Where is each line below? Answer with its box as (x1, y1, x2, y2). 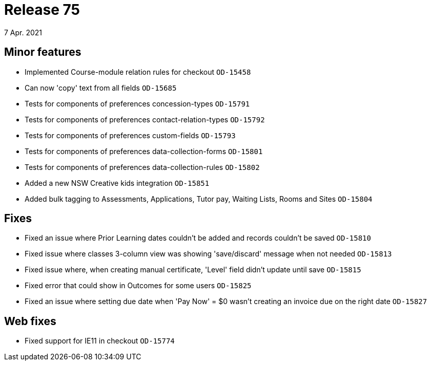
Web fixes (4, 314, 56, 328)
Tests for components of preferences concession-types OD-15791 (25, 99, 250, 108)
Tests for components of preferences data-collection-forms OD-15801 (25, 146, 263, 156)
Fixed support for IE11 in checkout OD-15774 (25, 336, 175, 346)
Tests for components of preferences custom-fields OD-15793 (25, 131, 236, 140)
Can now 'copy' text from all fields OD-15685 (25, 83, 177, 92)
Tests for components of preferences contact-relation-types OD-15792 (25, 115, 265, 124)
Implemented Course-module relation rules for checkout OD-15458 (25, 67, 251, 76)
